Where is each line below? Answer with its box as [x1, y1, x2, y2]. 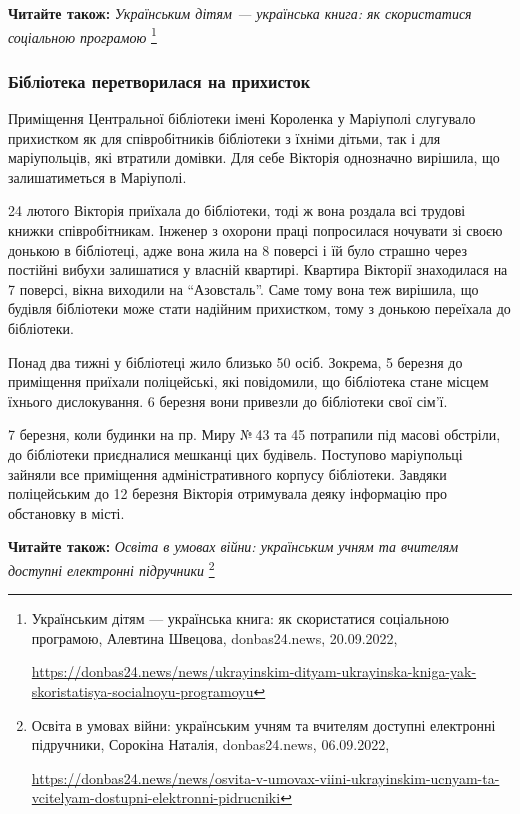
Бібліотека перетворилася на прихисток [8, 68, 311, 93]
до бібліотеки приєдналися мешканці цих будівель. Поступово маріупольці [8, 443, 463, 464]
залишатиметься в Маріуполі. [8, 166, 187, 187]
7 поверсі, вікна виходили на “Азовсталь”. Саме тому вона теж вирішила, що [8, 278, 479, 299]
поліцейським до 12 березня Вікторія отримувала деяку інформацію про [8, 483, 448, 504]
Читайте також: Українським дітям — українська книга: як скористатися [8, 3, 472, 23]
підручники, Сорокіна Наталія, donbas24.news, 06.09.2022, [31, 734, 390, 755]
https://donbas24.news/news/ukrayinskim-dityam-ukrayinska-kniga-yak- [31, 661, 477, 682]
